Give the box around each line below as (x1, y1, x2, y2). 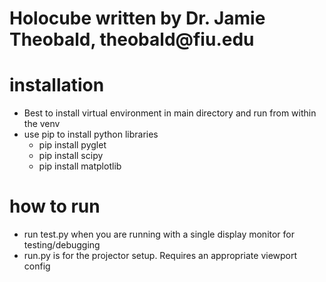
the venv (23, 118, 61, 130)
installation (9, 74, 105, 97)
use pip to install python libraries (23, 128, 159, 141)
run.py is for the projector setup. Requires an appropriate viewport (23, 250, 298, 262)
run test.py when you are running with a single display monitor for (23, 228, 296, 241)
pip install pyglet (38, 139, 107, 151)
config (23, 260, 51, 272)
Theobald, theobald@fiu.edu (9, 28, 255, 51)
